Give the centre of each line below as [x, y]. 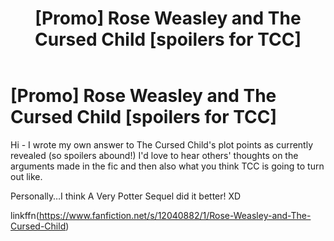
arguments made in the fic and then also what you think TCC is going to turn [167, 166]
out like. [26, 176]
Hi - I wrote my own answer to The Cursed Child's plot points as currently [162, 144]
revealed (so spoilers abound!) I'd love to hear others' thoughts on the [154, 155]
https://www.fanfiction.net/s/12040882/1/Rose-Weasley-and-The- [175, 215]
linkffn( [25, 215]
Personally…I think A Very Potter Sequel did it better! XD [126, 196]
